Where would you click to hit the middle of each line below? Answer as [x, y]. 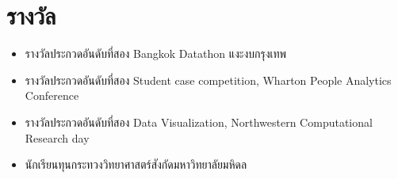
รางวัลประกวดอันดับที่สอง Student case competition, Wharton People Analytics [208, 80]
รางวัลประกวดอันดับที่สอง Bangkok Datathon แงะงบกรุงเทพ [156, 53]
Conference [52, 95]
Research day [57, 137]
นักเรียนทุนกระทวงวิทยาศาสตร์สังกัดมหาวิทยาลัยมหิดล [136, 164]
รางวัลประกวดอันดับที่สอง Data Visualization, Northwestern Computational [199, 122]
